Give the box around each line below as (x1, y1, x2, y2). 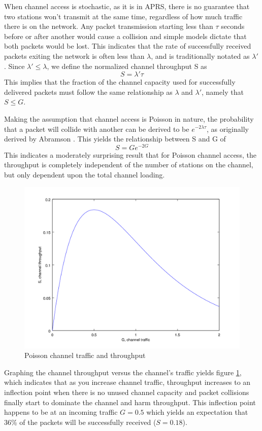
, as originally (206, 123, 249, 134)
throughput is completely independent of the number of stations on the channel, (4, 159, 253, 170)
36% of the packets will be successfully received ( (4, 416, 156, 427)
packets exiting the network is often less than (4, 50, 145, 61)
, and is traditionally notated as (151, 50, 250, 61)
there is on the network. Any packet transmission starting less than (4, 21, 213, 31)
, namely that (202, 86, 244, 97)
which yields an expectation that (146, 407, 248, 417)
